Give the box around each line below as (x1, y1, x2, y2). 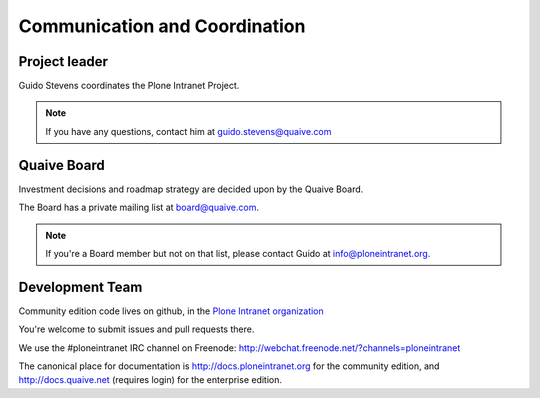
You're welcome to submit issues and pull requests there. (18, 323, 255, 335)
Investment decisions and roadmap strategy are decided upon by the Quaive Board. (18, 183, 364, 195)
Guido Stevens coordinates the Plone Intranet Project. (18, 80, 240, 92)
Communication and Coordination (18, 15, 306, 37)
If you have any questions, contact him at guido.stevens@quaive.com (45, 125, 332, 137)
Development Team (18, 278, 143, 295)
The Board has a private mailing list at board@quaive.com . (18, 201, 260, 214)
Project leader (18, 53, 109, 70)
